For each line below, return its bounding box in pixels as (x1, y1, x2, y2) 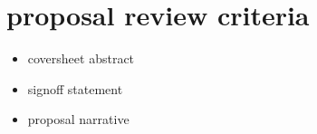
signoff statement (27, 79, 123, 98)
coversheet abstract (27, 49, 135, 68)
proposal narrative (27, 110, 130, 129)
